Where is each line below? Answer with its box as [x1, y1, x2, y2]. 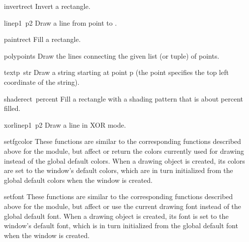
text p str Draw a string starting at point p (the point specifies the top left [4, 67, 229, 77]
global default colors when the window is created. [4, 174, 153, 185]
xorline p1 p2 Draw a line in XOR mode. [4, 119, 126, 130]
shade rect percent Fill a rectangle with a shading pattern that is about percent [4, 93, 243, 104]
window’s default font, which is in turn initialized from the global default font [4, 220, 238, 231]
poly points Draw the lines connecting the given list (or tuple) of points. [4, 50, 219, 61]
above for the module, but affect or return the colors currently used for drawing [4, 145, 244, 156]
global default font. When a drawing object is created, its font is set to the [4, 210, 229, 221]
